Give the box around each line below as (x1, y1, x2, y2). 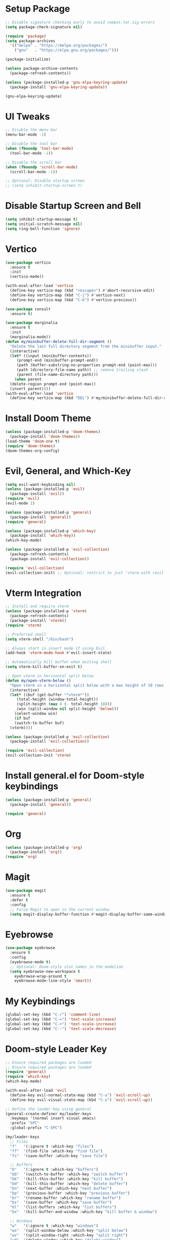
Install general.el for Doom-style (5, 770, 145, 782)
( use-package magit (5, 888, 47, 893)
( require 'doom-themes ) (5, 443, 56, 448)
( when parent (14, 376, 42, 382)
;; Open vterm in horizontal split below (5, 673, 94, 678)
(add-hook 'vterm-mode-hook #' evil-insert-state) (5, 651, 112, 656)
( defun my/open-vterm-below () (5, 678, 71, 683)
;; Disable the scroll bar (5, 160, 62, 165)
